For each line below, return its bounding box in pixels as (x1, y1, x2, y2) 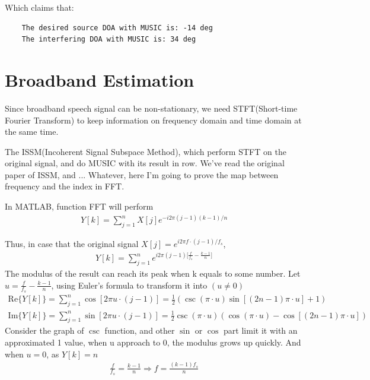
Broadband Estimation (5, 67, 194, 91)
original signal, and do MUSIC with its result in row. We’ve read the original (5, 157, 285, 169)
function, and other (104, 324, 175, 337)
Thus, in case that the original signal (5, 237, 139, 249)
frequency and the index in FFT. (5, 180, 125, 192)
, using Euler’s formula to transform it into (51, 278, 208, 291)
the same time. (5, 125, 59, 138)
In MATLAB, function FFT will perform (5, 200, 154, 213)
